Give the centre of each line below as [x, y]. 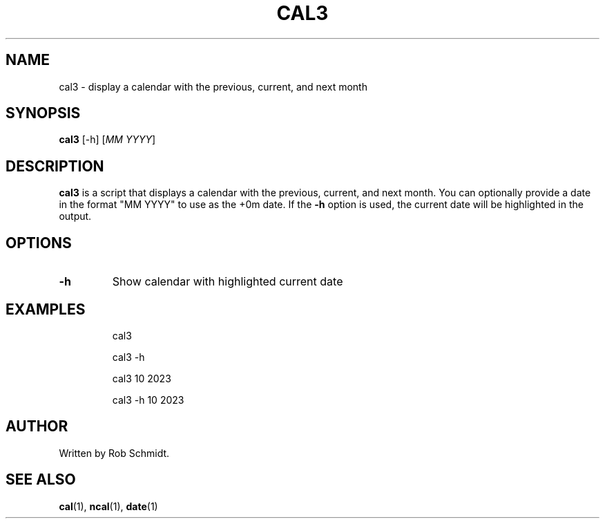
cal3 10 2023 [142, 378]
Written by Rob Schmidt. [114, 453]
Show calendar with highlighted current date [228, 282]
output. [75, 216]
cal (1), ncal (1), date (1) [108, 506]
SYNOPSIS [43, 113]
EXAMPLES [46, 309]
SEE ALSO [41, 480]
